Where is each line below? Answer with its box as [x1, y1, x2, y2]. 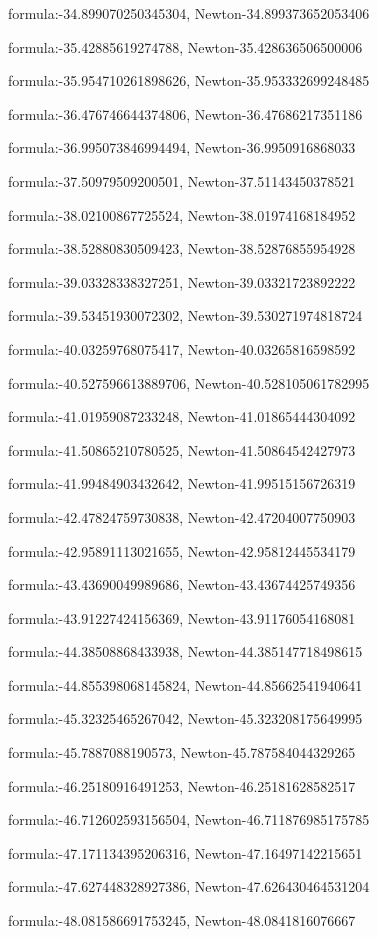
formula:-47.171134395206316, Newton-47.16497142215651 [8, 842, 363, 863]
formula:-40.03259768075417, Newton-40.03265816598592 [8, 338, 356, 359]
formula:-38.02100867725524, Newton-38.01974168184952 [8, 204, 356, 225]
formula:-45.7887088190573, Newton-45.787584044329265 [8, 742, 356, 763]
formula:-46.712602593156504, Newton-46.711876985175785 [8, 809, 370, 830]
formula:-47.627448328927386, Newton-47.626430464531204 [8, 876, 370, 897]
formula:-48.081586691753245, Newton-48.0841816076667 [8, 910, 356, 931]
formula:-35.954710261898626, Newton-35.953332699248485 [8, 70, 370, 91]
